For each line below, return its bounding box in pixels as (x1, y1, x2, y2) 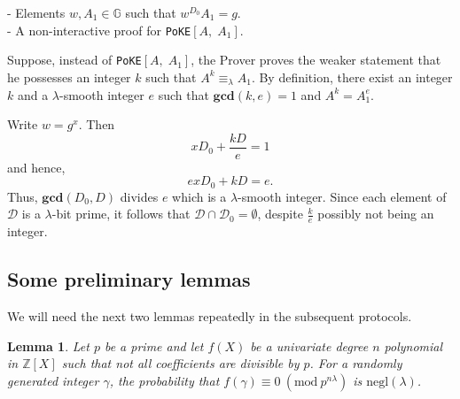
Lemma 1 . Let (7, 336, 90, 355)
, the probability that (109, 371, 220, 389)
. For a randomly (309, 354, 402, 372)
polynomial (384, 336, 443, 355)
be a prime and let (104, 336, 204, 355)
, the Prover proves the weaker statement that (191, 50, 441, 69)
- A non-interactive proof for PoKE (7, 20, 191, 39)
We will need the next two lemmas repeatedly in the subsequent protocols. (7, 307, 412, 326)
